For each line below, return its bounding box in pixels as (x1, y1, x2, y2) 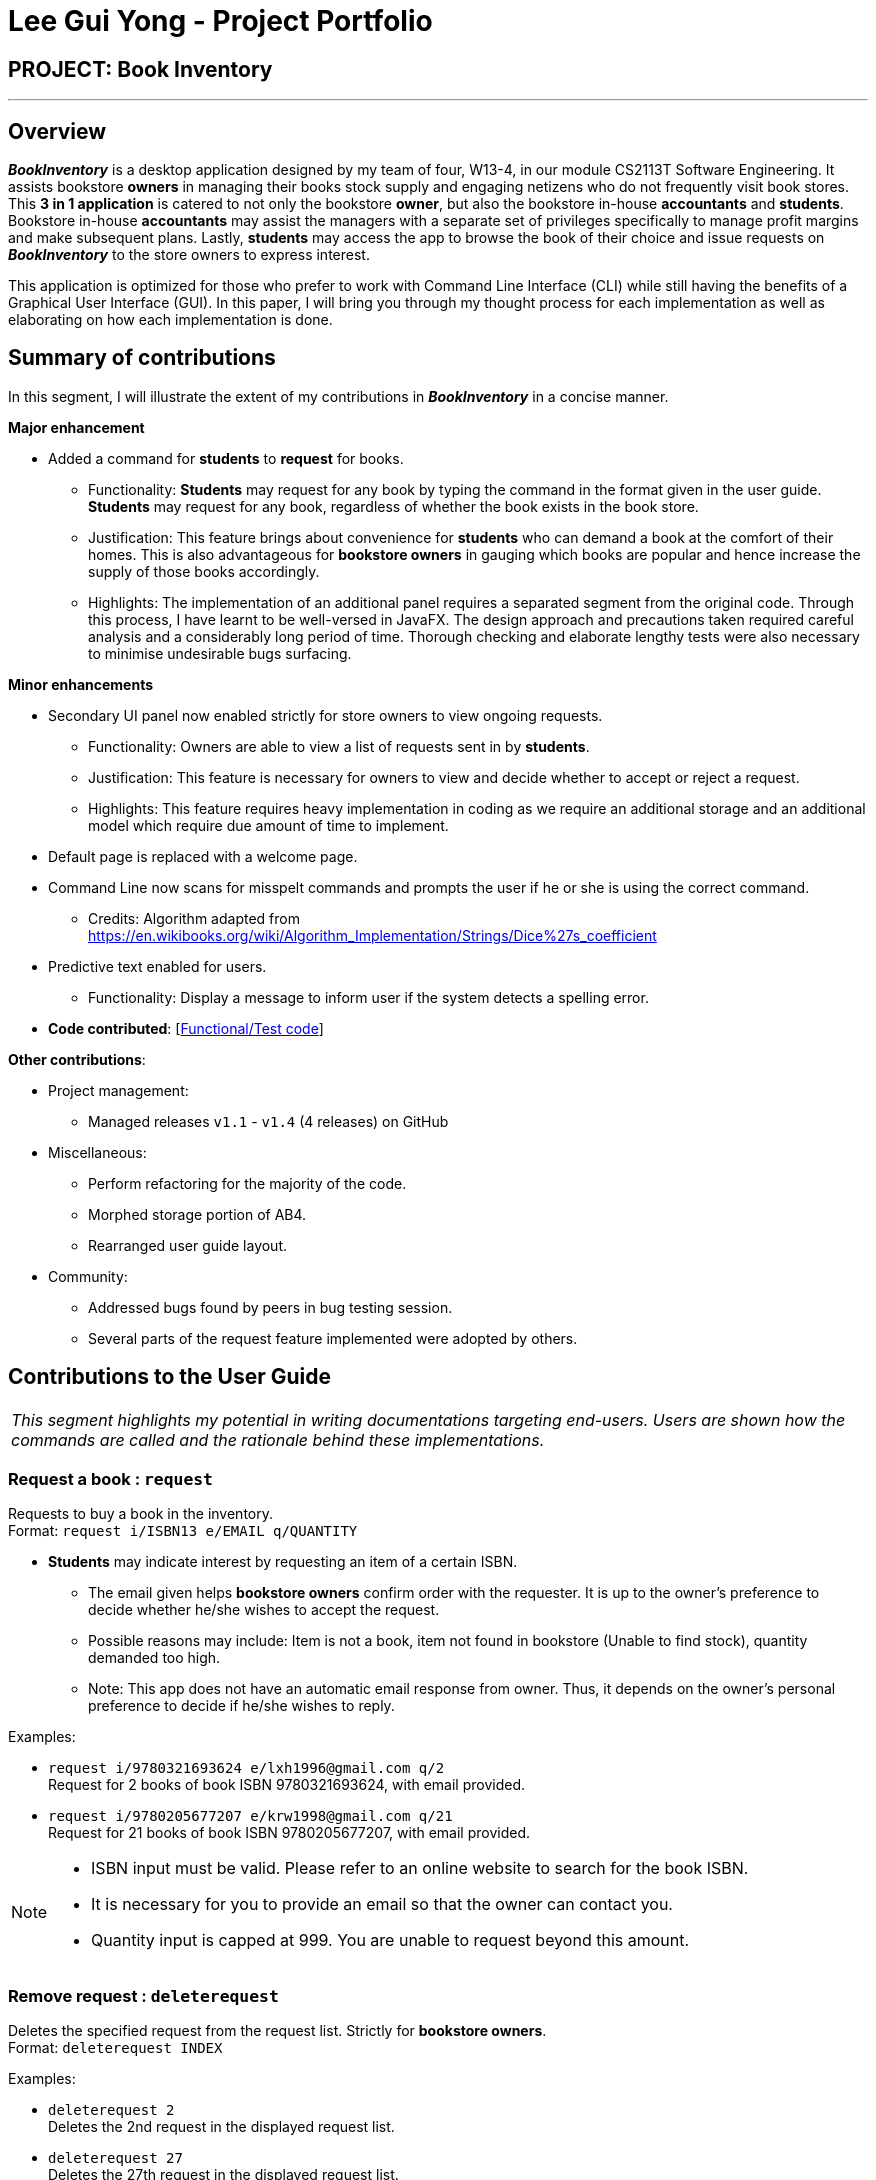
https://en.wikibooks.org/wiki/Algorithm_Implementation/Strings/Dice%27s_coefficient (88, 926, 657, 944)
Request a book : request (8, 1469, 213, 1490)
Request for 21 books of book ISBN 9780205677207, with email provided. (48, 1824, 531, 1842)
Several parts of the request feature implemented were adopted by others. (88, 1329, 578, 1347)
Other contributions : (8, 1050, 146, 1068)
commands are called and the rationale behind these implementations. (11, 1429, 545, 1450)
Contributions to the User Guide (8, 1364, 331, 1390)
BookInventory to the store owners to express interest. (8, 246, 370, 264)
